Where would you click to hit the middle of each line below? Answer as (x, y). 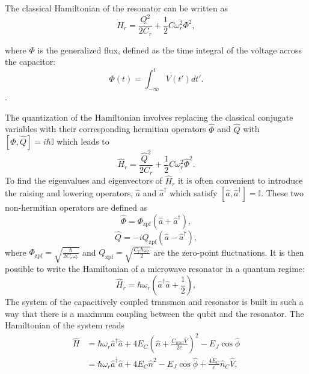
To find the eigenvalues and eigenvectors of (84, 180)
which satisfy (194, 193)
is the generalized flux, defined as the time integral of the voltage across (170, 50)
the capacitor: (30, 62)
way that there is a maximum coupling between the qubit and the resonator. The (154, 313)
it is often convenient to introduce (240, 180)
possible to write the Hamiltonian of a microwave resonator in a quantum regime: (155, 269)
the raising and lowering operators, (69, 193)
